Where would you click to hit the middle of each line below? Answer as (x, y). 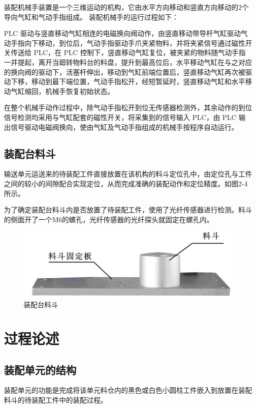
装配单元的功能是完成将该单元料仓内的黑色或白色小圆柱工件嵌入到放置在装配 (128, 390)
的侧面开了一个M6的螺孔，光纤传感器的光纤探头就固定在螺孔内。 (109, 219)
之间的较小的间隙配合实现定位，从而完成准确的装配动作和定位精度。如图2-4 (126, 183)
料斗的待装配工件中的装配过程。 (56, 399)
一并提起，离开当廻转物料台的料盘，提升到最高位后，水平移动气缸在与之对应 (128, 62)
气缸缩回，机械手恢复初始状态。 (62, 91)
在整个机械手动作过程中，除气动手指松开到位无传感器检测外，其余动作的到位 (128, 107)
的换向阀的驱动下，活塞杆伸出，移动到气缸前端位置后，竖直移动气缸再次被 (125, 72)
